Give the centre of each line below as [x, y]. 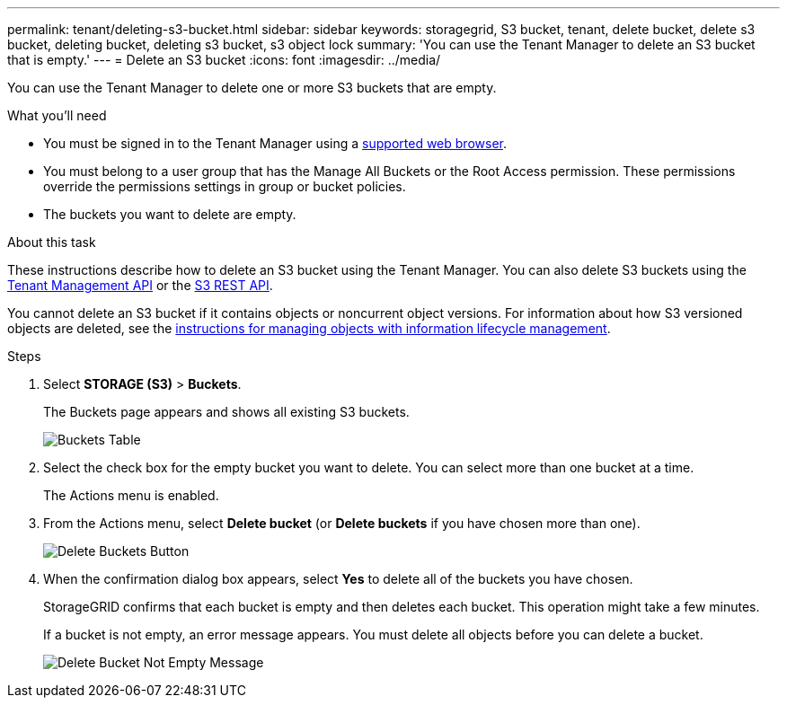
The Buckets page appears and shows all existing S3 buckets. [226, 412]
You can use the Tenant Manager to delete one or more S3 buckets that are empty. [252, 88]
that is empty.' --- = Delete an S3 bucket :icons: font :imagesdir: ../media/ [224, 60]
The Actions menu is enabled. [131, 495]
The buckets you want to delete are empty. [170, 214]
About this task [52, 242]
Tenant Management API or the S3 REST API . [140, 285]
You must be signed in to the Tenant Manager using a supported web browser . [275, 143]
